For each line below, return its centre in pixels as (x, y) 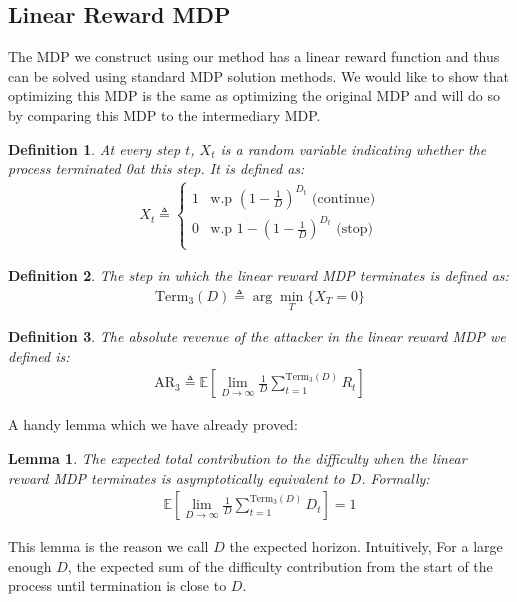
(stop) (354, 229)
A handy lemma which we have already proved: (153, 424)
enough (30, 565)
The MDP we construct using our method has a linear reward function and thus (254, 56)
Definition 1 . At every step (94, 148)
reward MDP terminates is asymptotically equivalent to (176, 477)
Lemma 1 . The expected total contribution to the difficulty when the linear (237, 458)
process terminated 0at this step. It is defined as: (156, 168)
